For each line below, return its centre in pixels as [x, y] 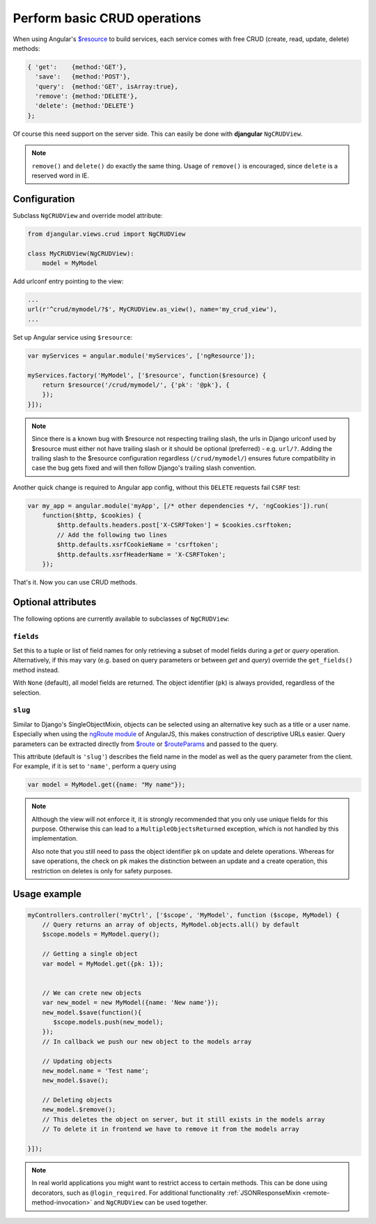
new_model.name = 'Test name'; [95, 1071]
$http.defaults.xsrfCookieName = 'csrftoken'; [138, 545]
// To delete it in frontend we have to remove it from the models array [171, 1129]
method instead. [36, 670]
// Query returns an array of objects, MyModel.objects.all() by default [171, 925]
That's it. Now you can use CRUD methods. [75, 582]
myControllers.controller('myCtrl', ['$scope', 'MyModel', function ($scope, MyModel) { [184, 915]
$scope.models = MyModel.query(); [101, 935]
